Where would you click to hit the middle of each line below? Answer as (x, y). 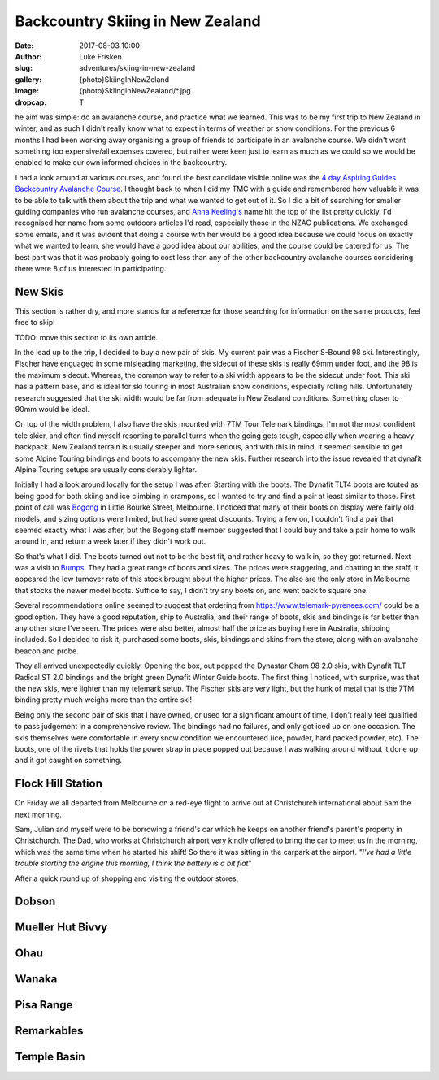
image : (27, 91)
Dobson (35, 902)
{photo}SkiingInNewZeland (124, 79)
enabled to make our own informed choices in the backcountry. (121, 163)
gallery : (28, 79)
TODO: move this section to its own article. (87, 337)
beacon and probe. (47, 651)
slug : (24, 68)
